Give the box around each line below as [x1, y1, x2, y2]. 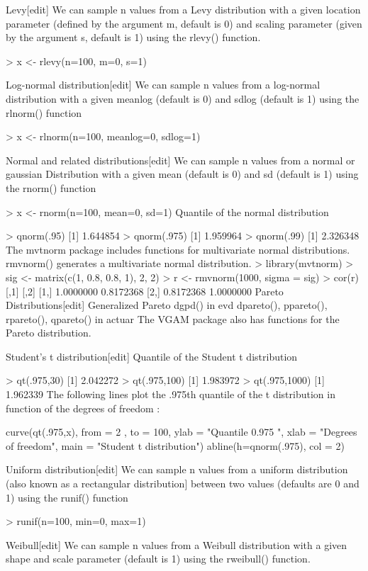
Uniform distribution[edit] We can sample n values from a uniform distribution [6, 462, 348, 477]
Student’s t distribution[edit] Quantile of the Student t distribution [6, 349, 298, 363]
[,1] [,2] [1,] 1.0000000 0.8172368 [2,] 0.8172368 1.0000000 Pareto [6, 283, 284, 298]
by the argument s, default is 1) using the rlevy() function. [6, 30, 261, 45]
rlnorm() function [6, 105, 82, 120]
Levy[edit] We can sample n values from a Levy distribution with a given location [6, 2, 361, 16]
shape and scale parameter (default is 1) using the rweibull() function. [6, 551, 311, 566]
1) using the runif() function [6, 490, 128, 504]
